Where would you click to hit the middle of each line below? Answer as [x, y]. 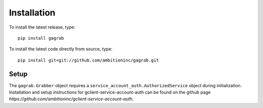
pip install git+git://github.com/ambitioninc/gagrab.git [88, 60]
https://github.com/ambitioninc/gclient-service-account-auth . [71, 99]
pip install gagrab [41, 38]
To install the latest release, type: [42, 27]
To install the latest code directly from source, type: [61, 49]
